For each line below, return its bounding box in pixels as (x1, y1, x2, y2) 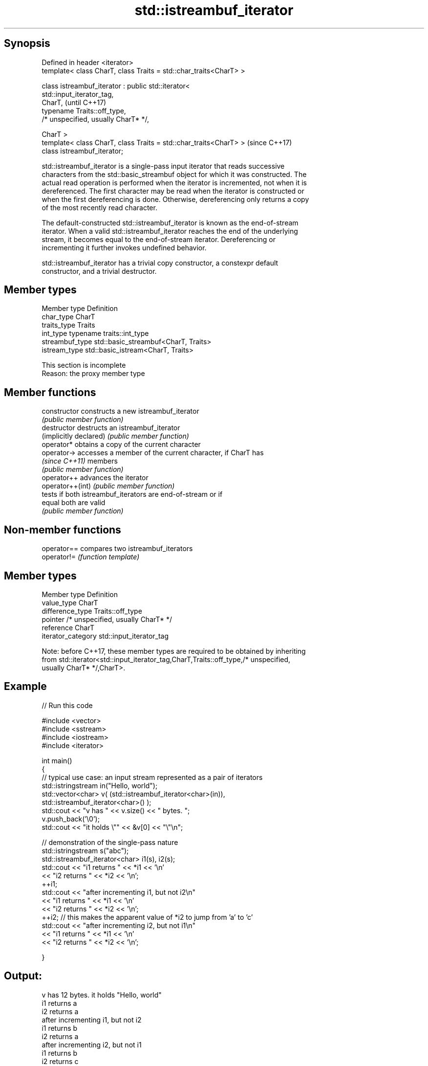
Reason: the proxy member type (42, 369, 145, 378)
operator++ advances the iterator (42, 473, 149, 482)
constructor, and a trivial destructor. (42, 266, 157, 275)
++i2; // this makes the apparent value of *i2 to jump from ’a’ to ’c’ (42, 912, 253, 921)
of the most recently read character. (42, 203, 157, 212)
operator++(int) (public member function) (42, 482, 175, 490)
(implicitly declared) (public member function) (42, 432, 189, 441)
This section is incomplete (42, 361, 126, 370)
